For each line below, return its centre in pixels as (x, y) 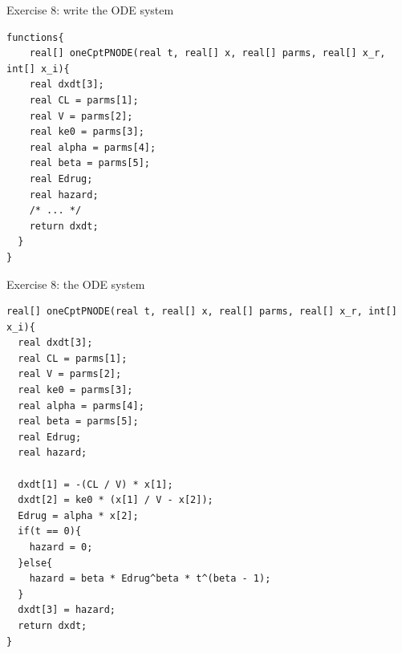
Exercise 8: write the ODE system (90, 10)
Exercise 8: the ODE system (76, 284)
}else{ (35, 563)
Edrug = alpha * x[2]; (78, 515)
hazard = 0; (61, 547)
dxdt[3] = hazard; (67, 610)
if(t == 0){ (50, 531)
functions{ (35, 37)
